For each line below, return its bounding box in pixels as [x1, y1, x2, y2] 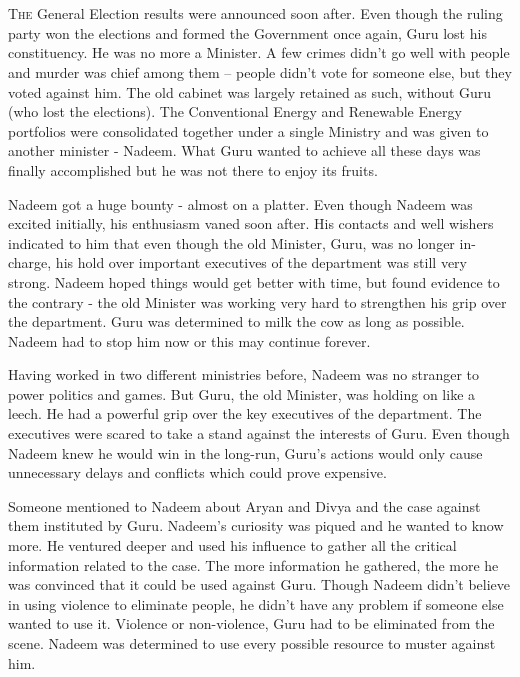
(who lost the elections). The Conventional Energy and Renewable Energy [8, 101, 462, 122]
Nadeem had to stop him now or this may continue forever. [8, 330, 371, 351]
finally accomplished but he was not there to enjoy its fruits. [8, 159, 378, 180]
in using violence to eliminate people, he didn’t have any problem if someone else [8, 593, 504, 614]
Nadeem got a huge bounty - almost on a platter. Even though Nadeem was [8, 193, 473, 214]
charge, [8, 252, 52, 273]
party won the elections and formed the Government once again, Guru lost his [8, 22, 487, 43]
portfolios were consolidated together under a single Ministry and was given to [8, 120, 489, 141]
